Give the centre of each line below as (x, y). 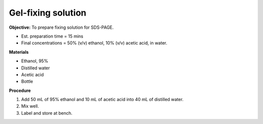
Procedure (20, 90)
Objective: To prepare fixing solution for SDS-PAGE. (61, 27)
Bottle (27, 82)
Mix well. (30, 106)
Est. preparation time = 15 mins (52, 36)
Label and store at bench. (47, 113)
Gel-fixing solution (48, 13)
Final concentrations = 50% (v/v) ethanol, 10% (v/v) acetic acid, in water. (94, 43)
